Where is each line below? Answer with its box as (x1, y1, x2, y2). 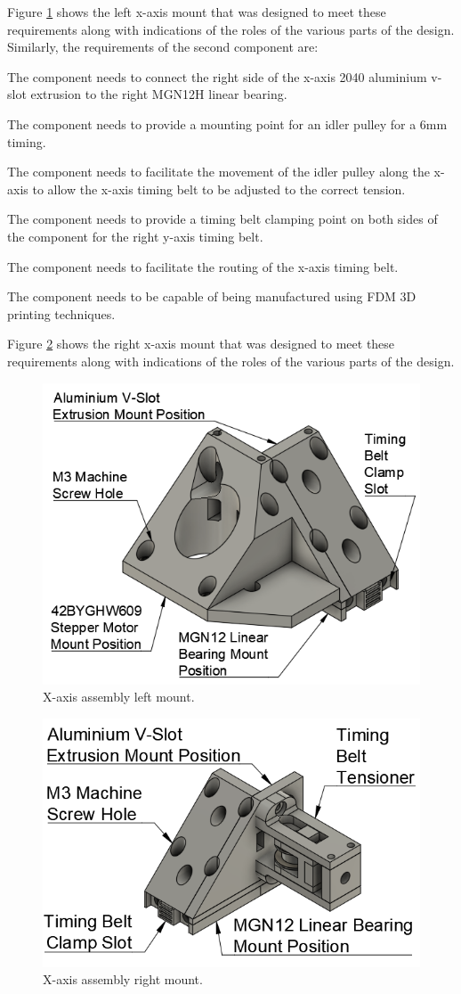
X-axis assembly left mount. (43, 687, 195, 706)
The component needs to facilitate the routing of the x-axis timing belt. (7, 257, 399, 275)
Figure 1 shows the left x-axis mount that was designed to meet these (7, 3, 386, 21)
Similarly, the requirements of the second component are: (7, 37, 319, 56)
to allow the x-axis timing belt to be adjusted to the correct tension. (32, 179, 406, 198)
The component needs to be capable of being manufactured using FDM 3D (7, 287, 417, 306)
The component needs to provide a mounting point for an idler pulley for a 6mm (7, 114, 448, 133)
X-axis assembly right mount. (43, 970, 203, 989)
